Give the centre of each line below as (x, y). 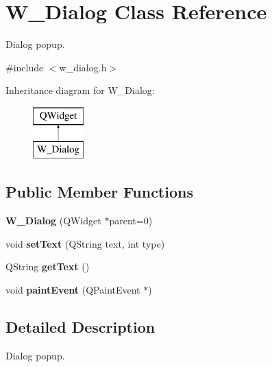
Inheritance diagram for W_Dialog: (80, 90)
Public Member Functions (99, 192)
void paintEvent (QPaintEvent (73, 290)
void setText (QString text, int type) (85, 243)
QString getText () (48, 267)
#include (25, 67)
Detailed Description (81, 327)
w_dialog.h (83, 67)
